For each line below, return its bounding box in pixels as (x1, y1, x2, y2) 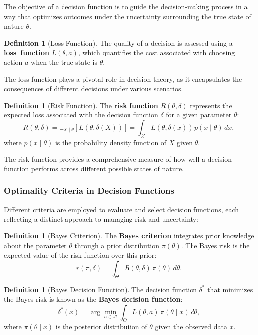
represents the (190, 100, 232, 110)
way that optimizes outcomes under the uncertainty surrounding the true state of (4, 11, 251, 21)
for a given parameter (166, 110, 232, 120)
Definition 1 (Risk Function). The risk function (4, 100, 158, 110)
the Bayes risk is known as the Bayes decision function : (4, 294, 183, 304)
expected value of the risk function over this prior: (4, 250, 157, 260)
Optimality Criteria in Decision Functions (4, 184, 174, 197)
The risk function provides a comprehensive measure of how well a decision (4, 154, 232, 164)
